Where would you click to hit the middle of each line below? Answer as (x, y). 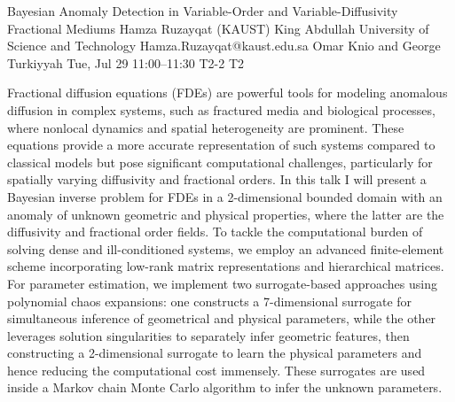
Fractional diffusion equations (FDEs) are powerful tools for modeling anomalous (227, 93)
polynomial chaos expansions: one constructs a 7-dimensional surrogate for (210, 301)
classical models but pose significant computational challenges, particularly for (220, 162)
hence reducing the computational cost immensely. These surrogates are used (216, 370)
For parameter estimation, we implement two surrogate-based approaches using (222, 283)
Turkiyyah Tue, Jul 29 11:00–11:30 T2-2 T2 (126, 62)
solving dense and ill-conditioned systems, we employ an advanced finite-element (226, 248)
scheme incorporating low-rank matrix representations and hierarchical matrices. (226, 266)
